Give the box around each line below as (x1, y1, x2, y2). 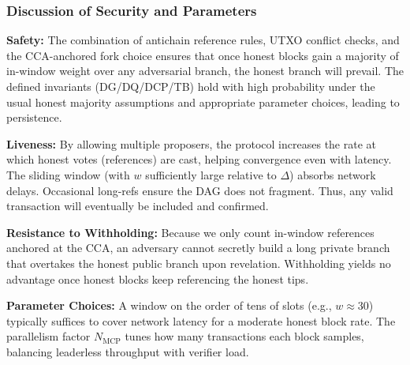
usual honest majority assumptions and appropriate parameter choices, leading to (6, 93, 400, 110)
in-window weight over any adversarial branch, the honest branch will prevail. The (6, 62, 404, 79)
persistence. (6, 109, 62, 126)
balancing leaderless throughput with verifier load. (6, 343, 249, 359)
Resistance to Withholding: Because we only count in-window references (6, 224, 375, 240)
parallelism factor (6, 328, 91, 344)
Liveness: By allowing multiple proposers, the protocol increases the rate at (6, 135, 376, 152)
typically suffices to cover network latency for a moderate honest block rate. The (6, 312, 396, 329)
